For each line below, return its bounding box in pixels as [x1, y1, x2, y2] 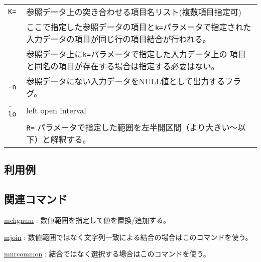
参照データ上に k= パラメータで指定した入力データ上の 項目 [26, 48, 246, 60]
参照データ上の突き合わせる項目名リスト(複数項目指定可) [26, 6, 242, 18]
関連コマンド [4, 191, 67, 207]
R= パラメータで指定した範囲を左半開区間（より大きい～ [26, 121, 238, 133]
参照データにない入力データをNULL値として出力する [26, 75, 225, 87]
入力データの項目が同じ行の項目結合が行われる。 [26, 33, 211, 45]
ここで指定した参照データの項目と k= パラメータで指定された [26, 21, 251, 33]
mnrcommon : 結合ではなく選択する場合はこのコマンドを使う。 [4, 248, 210, 259]
